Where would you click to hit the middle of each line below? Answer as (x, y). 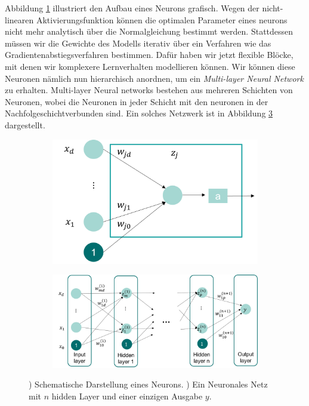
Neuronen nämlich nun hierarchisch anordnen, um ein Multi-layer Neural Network (154, 78)
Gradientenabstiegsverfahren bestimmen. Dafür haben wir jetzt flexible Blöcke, (149, 55)
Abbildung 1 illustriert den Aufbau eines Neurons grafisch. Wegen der (132, 8)
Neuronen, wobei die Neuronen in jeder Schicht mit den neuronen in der (137, 101)
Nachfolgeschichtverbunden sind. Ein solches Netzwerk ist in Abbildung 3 (139, 113)
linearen (19, 19)
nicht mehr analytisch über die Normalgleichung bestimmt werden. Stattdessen (149, 31)
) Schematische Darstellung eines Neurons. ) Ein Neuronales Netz (148, 384)
